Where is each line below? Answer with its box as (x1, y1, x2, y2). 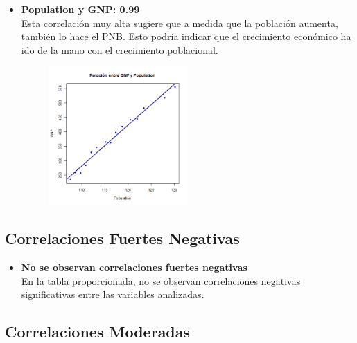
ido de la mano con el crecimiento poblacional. (21, 42, 218, 57)
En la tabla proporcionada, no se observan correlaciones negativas (21, 273, 301, 288)
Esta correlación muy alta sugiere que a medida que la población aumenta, (21, 15, 338, 30)
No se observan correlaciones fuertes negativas (21, 260, 247, 275)
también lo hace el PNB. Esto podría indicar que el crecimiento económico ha (21, 29, 351, 44)
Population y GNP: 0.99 (21, 2, 140, 16)
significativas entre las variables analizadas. (21, 287, 204, 302)
